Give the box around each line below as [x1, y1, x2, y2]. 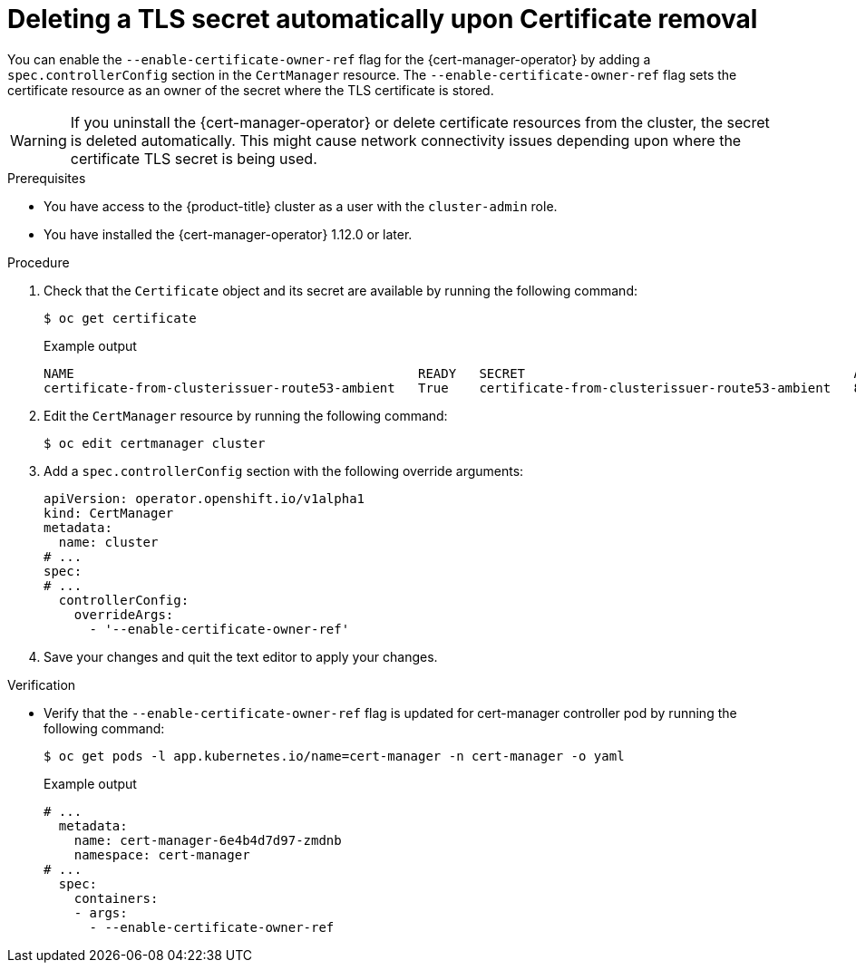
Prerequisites [7, 170, 86, 186]
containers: [73, 890, 159, 906]
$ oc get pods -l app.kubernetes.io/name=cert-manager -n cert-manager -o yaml [44, 748, 625, 763]
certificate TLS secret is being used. [70, 149, 317, 168]
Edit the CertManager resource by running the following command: [44, 407, 448, 423]
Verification [7, 676, 76, 693]
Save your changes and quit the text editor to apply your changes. [44, 648, 438, 664]
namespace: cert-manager [73, 847, 250, 862]
